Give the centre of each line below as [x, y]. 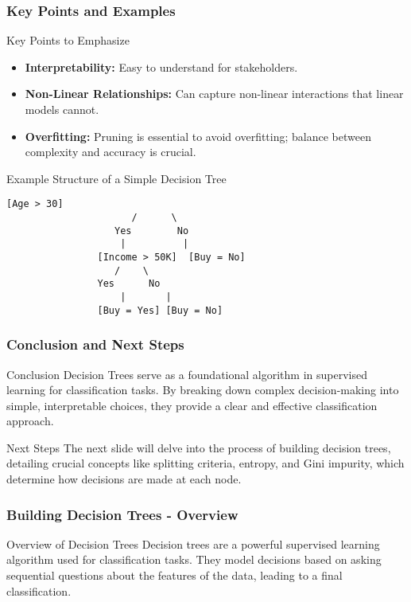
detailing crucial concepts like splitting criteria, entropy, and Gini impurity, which [205, 463]
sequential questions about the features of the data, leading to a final [174, 575]
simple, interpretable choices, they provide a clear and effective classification [192, 405]
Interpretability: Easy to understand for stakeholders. [161, 66]
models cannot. [62, 109]
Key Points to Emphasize [68, 40]
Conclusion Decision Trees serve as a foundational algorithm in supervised [187, 374]
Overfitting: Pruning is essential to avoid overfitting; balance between [198, 136]
